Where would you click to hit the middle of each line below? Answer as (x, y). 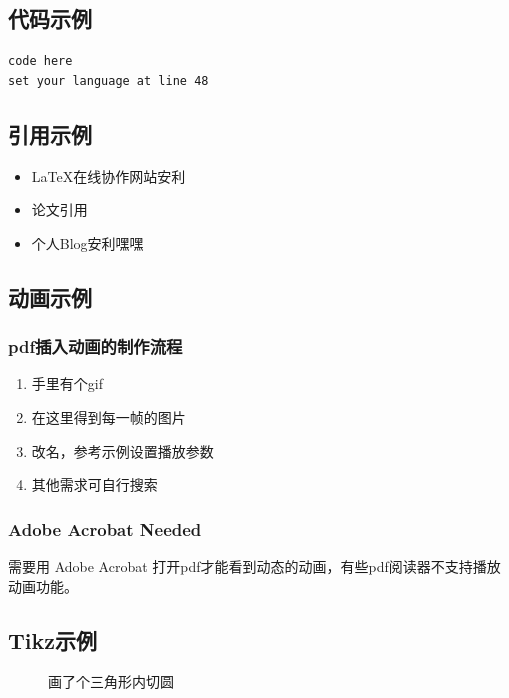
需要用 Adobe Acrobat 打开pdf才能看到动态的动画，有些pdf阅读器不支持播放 (254, 565)
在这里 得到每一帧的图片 (108, 416)
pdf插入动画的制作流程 (95, 346)
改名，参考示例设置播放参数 (122, 450)
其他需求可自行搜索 (94, 484)
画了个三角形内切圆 (111, 681)
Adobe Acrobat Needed (105, 528)
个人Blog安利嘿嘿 (87, 242)
